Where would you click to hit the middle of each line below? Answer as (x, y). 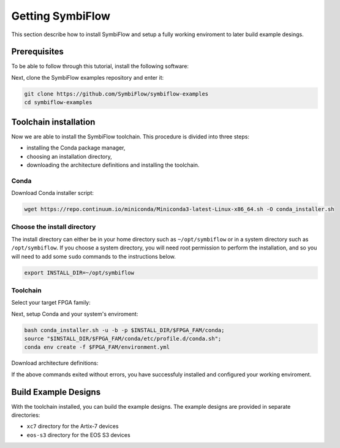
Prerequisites (37, 52)
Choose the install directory (54, 227)
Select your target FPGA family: (51, 303)
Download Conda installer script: (53, 193)
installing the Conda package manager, (76, 148)
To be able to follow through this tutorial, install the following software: (100, 66)
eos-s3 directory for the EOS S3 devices (79, 435)
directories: (26, 415)
